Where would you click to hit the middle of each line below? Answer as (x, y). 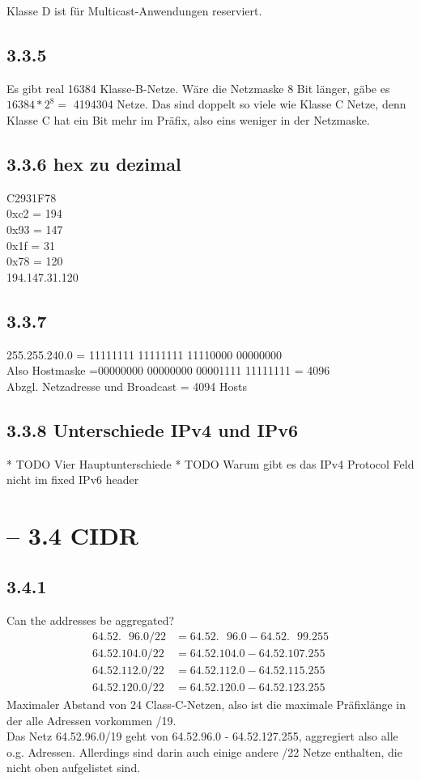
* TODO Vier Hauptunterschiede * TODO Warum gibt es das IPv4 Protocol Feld (210, 463)
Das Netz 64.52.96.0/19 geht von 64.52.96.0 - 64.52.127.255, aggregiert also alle (202, 736)
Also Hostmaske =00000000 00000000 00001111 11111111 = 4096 (168, 370)
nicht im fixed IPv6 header (73, 480)
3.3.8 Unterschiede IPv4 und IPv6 (153, 429)
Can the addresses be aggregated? (91, 620)
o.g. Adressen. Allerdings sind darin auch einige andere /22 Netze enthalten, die (204, 751)
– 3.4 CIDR (73, 535)
